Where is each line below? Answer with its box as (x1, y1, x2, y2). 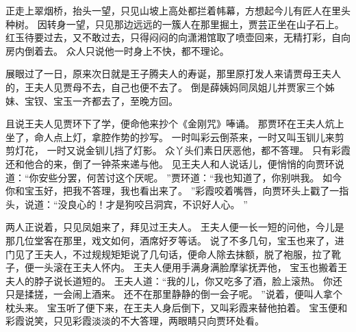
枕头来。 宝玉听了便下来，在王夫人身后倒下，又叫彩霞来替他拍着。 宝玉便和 (5, 300, 348, 314)
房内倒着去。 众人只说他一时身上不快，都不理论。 (5, 43, 229, 58)
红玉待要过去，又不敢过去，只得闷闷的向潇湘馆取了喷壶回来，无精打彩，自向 (5, 30, 351, 44)
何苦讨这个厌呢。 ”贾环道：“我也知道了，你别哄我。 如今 (86, 170, 342, 184)
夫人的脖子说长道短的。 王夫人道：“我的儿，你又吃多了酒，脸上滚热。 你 (5, 273, 333, 288)
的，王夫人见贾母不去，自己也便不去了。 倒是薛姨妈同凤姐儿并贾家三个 (5, 79, 325, 94)
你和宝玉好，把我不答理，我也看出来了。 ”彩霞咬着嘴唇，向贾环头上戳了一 (5, 183, 340, 198)
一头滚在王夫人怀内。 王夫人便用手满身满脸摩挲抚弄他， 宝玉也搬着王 (34, 260, 348, 274)
